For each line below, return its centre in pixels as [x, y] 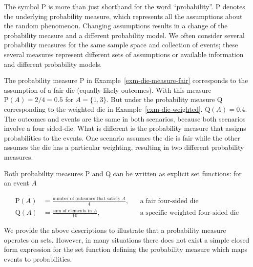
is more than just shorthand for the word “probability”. [131, 6]
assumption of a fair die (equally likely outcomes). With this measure [108, 90]
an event [17, 183]
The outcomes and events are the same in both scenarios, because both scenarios [125, 118]
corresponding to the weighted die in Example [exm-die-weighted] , [103, 109]
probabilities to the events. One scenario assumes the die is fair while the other [122, 137]
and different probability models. [53, 64]
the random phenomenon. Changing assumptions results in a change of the [116, 26]
